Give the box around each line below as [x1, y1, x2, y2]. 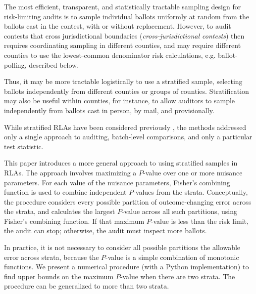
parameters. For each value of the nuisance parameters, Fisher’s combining [4, 177, 230, 187]
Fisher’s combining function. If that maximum [4, 215, 145, 226]
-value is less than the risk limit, [151, 215, 249, 226]
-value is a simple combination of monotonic [105, 252, 239, 262]
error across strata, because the [4, 252, 99, 262]
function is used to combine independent [4, 187, 127, 197]
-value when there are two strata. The [120, 271, 235, 281]
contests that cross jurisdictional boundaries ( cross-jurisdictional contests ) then [4, 30, 245, 41]
